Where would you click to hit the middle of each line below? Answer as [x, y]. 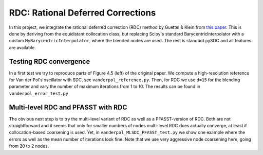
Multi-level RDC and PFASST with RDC [68, 107]
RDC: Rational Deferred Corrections [82, 13]
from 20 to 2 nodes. [29, 146]
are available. [22, 47]
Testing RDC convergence [49, 61]
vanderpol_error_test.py [38, 93]
